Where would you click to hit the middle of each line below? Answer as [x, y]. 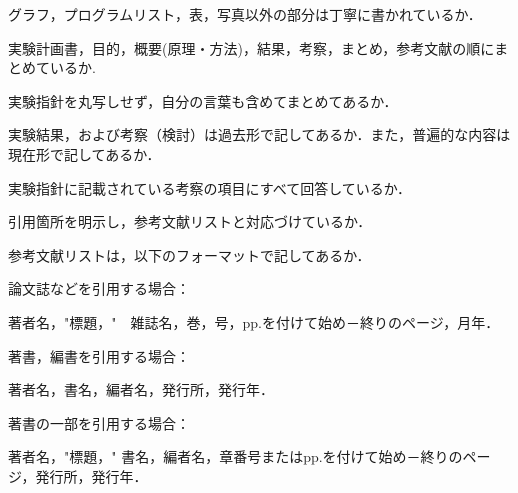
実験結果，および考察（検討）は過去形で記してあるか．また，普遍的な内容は [259, 134]
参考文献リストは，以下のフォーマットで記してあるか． [189, 254]
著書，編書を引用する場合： [99, 355]
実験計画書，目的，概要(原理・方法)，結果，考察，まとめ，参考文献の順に [251, 47]
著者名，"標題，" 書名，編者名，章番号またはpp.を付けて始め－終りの [235, 456]
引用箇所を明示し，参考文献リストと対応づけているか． [190, 221]
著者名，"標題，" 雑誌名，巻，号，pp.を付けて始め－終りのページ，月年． [254, 321]
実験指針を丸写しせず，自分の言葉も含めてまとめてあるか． [203, 100]
